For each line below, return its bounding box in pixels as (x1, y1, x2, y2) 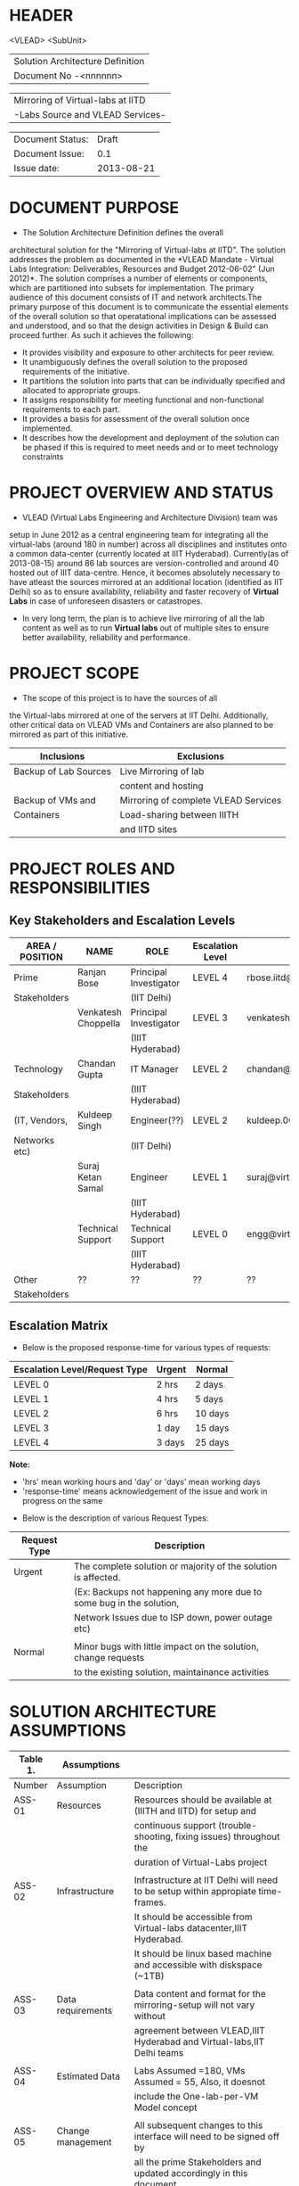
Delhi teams (133, 2046, 184, 2058)
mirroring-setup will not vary (133, 1999, 255, 2011)
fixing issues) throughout (174, 1830, 280, 1843)
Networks (13, 1134, 55, 1146)
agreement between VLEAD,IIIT (133, 2024, 265, 2036)
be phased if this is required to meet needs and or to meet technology (21, 441, 279, 452)
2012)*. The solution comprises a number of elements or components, (9, 273, 269, 284)
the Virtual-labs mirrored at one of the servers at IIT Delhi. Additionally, (9, 710, 269, 721)
